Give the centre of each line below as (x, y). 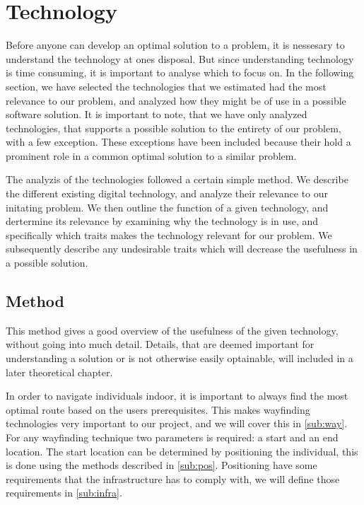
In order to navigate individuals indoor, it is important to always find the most (177, 396)
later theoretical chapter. (59, 372)
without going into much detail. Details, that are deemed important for (160, 344)
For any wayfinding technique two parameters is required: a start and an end (172, 437)
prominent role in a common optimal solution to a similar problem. (151, 155)
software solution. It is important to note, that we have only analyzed (157, 114)
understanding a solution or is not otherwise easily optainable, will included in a (180, 358)
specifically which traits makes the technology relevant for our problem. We (169, 234)
